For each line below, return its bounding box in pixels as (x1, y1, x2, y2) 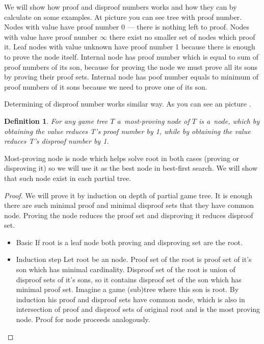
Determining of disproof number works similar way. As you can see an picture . (4, 98, 251, 109)
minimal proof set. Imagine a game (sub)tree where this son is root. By (16, 284, 239, 295)
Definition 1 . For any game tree (4, 115, 108, 126)
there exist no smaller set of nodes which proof (109, 31, 255, 42)
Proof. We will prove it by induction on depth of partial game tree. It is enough (4, 190, 253, 200)
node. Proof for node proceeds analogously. (16, 314, 150, 325)
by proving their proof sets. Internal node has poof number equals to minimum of (4, 71, 259, 82)
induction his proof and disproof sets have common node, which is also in (16, 294, 245, 304)
